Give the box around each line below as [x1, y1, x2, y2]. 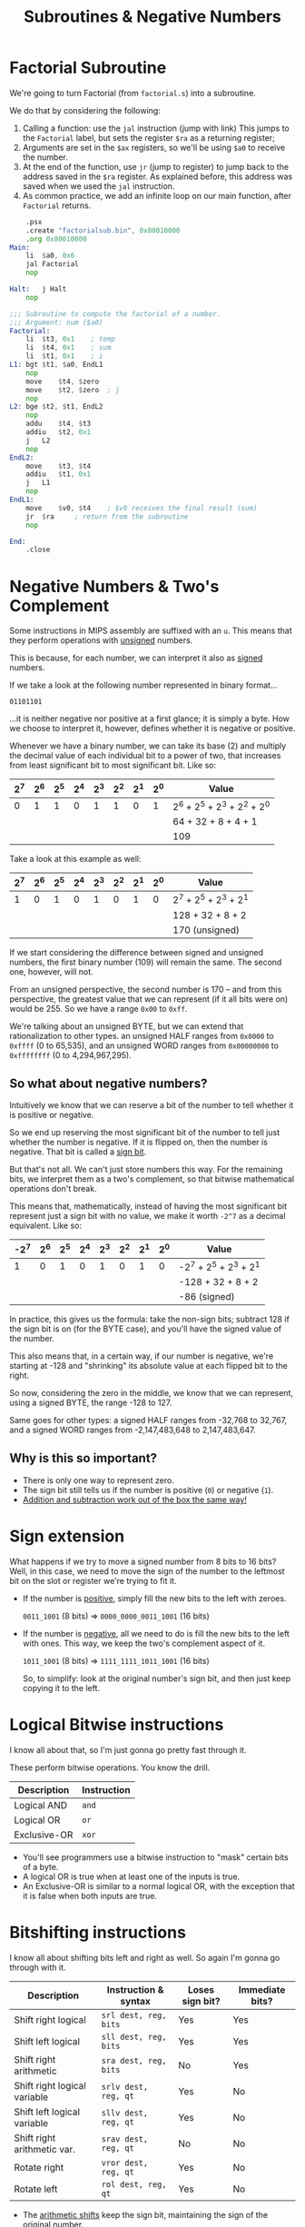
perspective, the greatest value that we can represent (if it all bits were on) [9, 993, 289, 1005]
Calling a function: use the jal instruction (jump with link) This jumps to [22, 123, 290, 134]
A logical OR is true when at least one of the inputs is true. [22, 1871, 241, 1882]
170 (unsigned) [172, 924, 241, 936]
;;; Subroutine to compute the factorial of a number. [9, 309, 221, 319]
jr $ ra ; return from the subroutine [25, 511, 189, 521]
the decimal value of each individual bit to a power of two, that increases [9, 750, 281, 761]
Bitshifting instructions [9, 1922, 186, 1943]
